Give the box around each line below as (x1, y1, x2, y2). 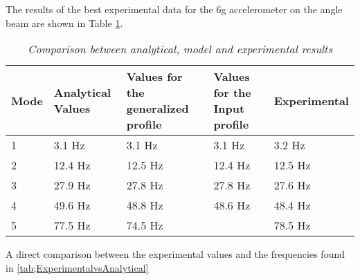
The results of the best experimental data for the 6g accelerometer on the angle (6, 2, 343, 16)
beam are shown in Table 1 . (6, 15, 123, 30)
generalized (126, 100, 189, 117)
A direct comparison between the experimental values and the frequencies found (6, 247, 345, 261)
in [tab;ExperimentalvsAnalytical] (6, 260, 149, 274)
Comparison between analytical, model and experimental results (28, 41, 332, 57)
